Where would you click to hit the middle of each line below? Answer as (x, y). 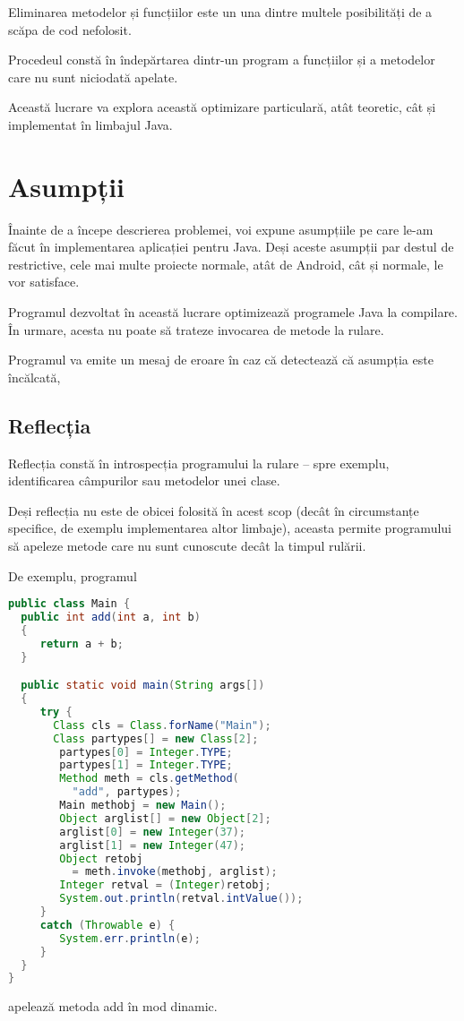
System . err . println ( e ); (130, 938)
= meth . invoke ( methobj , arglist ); (175, 872)
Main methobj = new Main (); (143, 806)
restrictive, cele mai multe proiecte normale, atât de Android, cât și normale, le (226, 264)
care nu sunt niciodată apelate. (93, 77)
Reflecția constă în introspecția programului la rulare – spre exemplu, (199, 463)
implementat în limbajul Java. (90, 124)
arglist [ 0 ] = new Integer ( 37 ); (153, 832)
